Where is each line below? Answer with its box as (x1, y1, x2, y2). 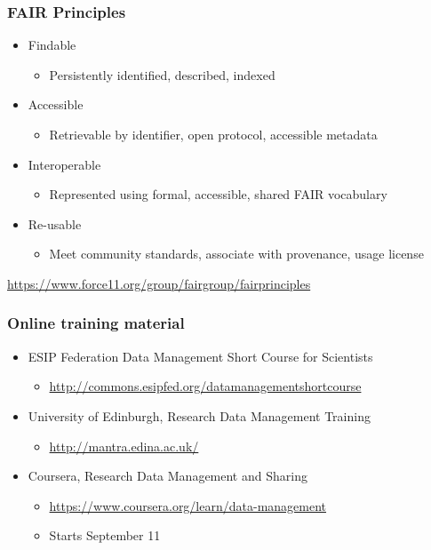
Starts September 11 (49, 526, 161, 545)
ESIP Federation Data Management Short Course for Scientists (28, 347, 373, 365)
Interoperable (28, 155, 101, 173)
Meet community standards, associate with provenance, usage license (49, 244, 424, 263)
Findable (28, 36, 76, 54)
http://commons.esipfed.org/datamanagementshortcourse (49, 377, 362, 395)
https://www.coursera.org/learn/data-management (49, 496, 327, 514)
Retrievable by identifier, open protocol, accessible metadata (49, 125, 378, 143)
